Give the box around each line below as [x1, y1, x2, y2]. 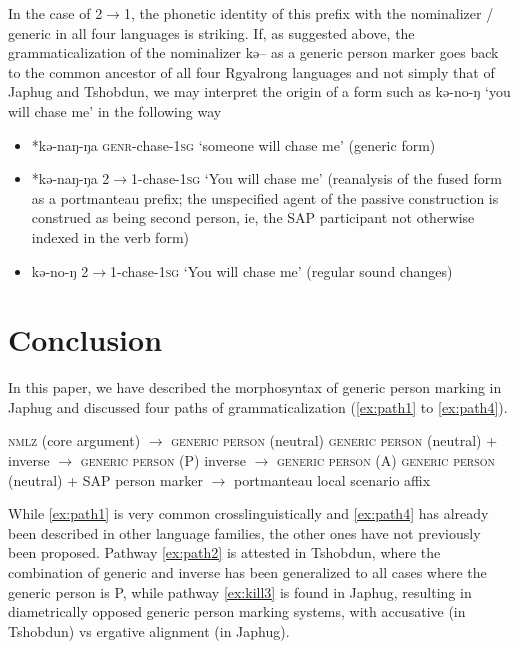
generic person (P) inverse [80, 450, 246, 471]
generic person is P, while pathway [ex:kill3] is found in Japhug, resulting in [8, 581, 472, 602]
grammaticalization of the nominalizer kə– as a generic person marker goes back [8, 42, 499, 63]
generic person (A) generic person [277, 450, 496, 471]
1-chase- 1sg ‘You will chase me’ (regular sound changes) [110, 260, 453, 281]
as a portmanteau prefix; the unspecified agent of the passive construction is [31, 187, 499, 208]
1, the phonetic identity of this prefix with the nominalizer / [123, 3, 494, 23]
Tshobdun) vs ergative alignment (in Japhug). [8, 620, 290, 641]
